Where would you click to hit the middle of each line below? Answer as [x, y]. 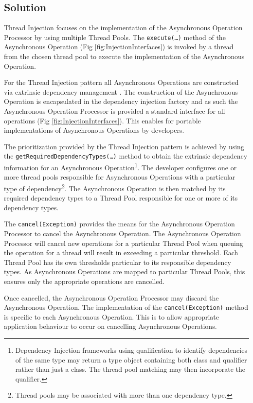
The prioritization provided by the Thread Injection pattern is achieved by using [124, 146]
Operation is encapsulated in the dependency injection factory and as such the [121, 101]
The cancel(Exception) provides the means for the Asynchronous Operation [119, 224]
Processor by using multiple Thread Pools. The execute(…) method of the [115, 37]
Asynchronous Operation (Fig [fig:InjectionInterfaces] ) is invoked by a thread [119, 47]
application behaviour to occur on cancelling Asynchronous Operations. [110, 326]
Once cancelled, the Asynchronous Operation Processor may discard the [111, 297]
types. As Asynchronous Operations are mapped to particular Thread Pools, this [125, 272]
